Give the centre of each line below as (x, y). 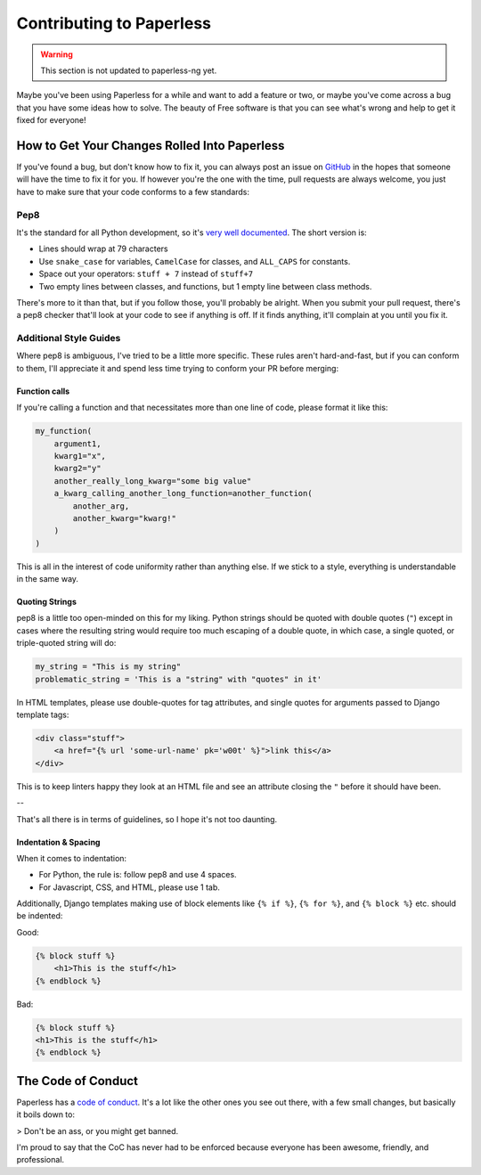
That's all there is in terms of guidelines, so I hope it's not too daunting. (147, 819)
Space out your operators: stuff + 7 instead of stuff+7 (146, 274)
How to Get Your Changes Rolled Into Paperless (151, 146)
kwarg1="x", (80, 456)
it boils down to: (46, 1114)
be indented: (40, 916)
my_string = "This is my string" (108, 667)
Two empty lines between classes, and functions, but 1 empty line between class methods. (205, 286)
